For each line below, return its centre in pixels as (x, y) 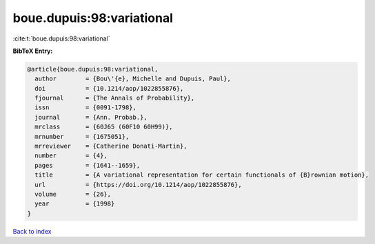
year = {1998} (75, 204)
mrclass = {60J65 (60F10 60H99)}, (104, 127)
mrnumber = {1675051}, (82, 136)
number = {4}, (71, 156)
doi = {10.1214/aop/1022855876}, (109, 88)
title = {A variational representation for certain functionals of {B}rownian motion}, (202, 175)
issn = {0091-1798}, (86, 108)
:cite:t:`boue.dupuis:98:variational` (61, 38)
